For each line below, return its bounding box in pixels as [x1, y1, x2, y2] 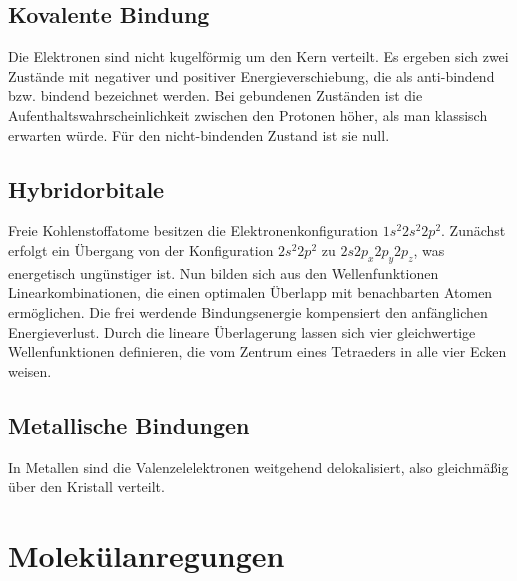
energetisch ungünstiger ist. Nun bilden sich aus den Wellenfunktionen [8, 262, 439, 283]
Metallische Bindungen [8, 409, 250, 440]
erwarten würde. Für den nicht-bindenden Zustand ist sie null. [8, 124, 390, 145]
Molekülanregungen [8, 534, 285, 575]
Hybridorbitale [8, 173, 165, 204]
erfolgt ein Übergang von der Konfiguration [8, 239, 274, 260]
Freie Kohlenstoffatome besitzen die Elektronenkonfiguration [8, 220, 379, 241]
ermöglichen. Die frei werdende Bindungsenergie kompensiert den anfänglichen [8, 301, 488, 322]
